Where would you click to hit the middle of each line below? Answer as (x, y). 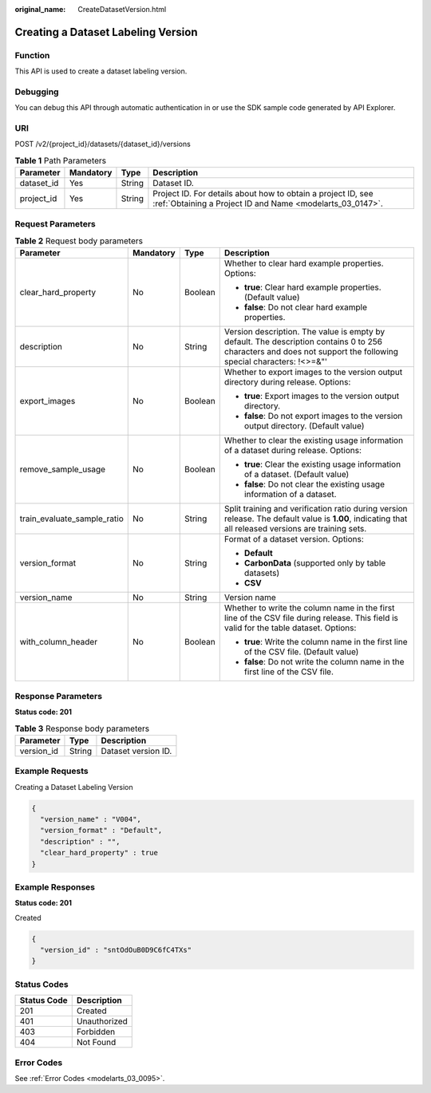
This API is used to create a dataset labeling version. (101, 71)
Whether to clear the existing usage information (313, 440)
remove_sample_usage (63, 469)
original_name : (40, 9)
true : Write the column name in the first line (326, 642)
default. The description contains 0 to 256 (303, 341)
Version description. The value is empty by (304, 332)
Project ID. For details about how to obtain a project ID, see (263, 194)
